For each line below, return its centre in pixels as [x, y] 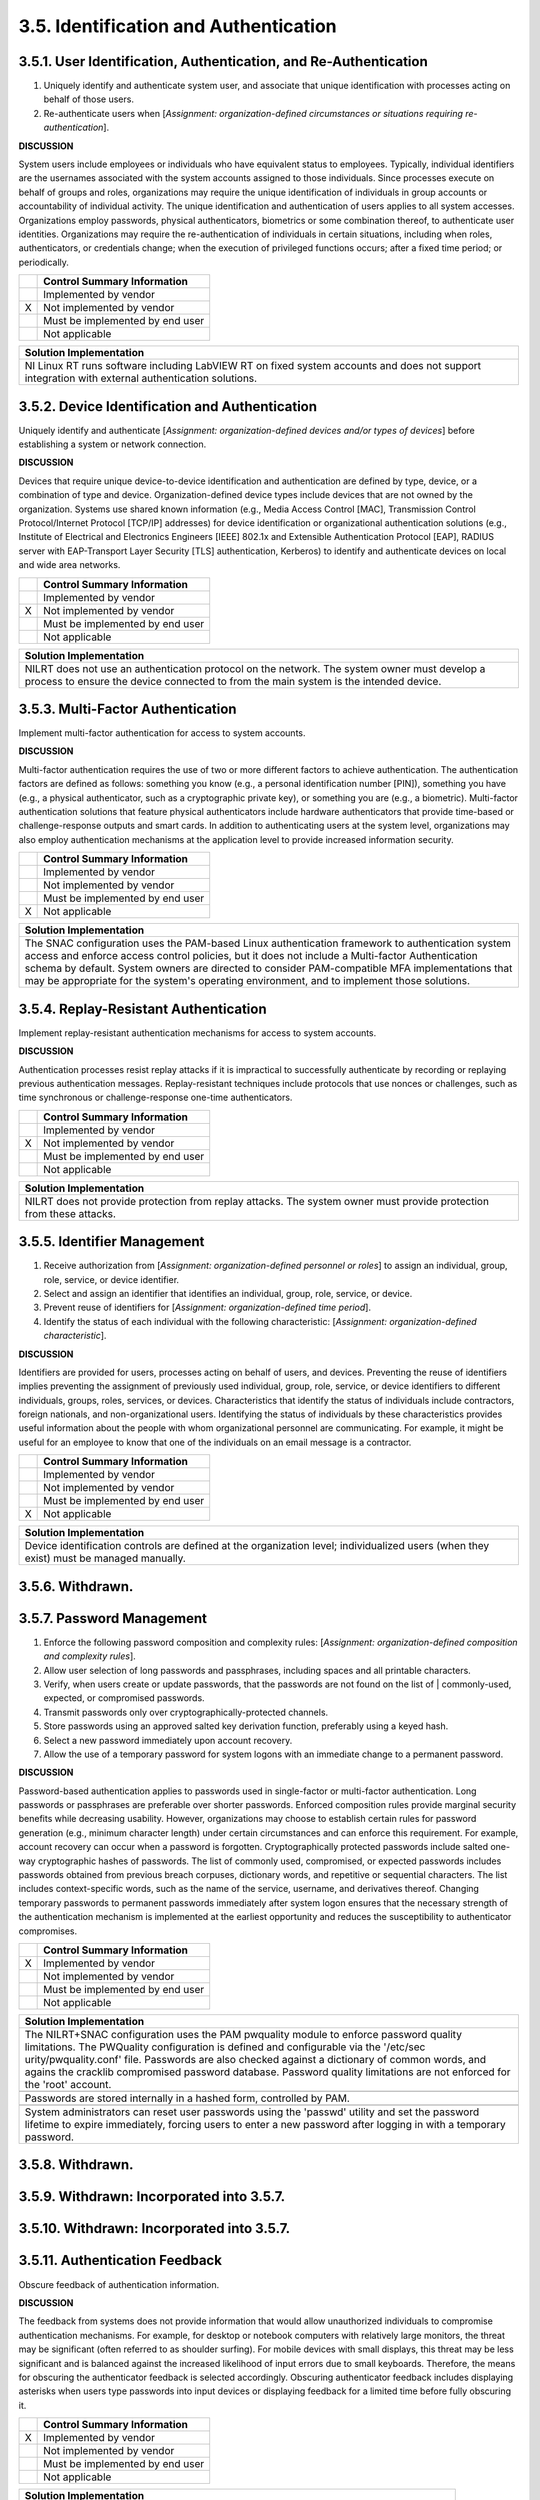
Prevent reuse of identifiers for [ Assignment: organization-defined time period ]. [207, 1307]
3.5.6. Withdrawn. [76, 1586]
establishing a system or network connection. [112, 444]
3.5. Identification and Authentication [177, 26]
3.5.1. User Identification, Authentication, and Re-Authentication [223, 61]
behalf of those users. [89, 99]
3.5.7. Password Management [112, 1618]
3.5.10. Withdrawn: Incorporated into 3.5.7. [154, 2228]
